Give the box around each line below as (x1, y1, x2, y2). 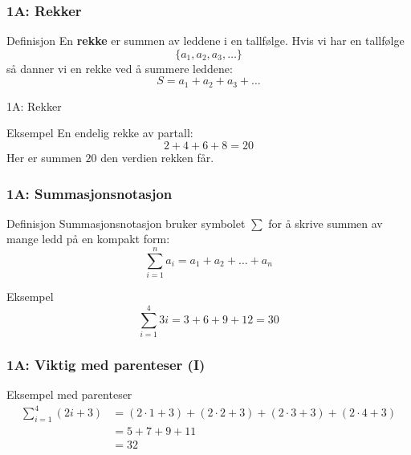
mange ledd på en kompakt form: (6, 230, 170, 247)
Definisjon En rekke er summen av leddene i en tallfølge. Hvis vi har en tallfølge (6, 32, 405, 49)
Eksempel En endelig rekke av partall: (6, 124, 193, 141)
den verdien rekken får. (100, 149, 214, 166)
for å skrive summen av (268, 214, 383, 231)
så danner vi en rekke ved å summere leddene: (6, 59, 233, 76)
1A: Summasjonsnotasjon (6, 183, 173, 203)
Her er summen (6, 149, 82, 166)
